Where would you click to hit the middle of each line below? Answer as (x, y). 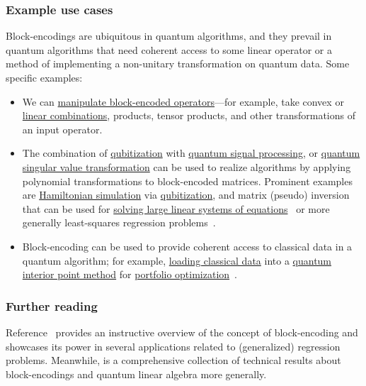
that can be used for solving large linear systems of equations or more (176, 208)
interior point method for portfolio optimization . (130, 274)
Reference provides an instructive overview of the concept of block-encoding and (182, 332)
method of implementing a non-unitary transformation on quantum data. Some (178, 64)
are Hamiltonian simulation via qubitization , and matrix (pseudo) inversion (186, 195)
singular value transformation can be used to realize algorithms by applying (187, 166)
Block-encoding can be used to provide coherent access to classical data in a (187, 246)
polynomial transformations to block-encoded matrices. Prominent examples (187, 181)
